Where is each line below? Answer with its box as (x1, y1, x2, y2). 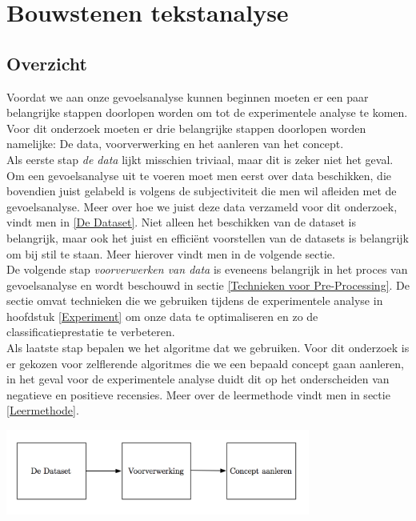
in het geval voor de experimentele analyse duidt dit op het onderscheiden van (6, 371, 390, 387)
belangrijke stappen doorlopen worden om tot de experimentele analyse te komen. (6, 104, 408, 121)
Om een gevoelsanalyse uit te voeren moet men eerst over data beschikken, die (6, 166, 392, 183)
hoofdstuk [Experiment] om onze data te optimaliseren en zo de (6, 307, 318, 324)
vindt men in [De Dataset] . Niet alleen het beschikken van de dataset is (6, 214, 357, 230)
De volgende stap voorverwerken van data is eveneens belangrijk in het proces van (6, 261, 408, 278)
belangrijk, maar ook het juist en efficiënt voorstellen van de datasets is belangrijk (6, 229, 409, 246)
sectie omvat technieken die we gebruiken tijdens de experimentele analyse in (6, 292, 383, 309)
